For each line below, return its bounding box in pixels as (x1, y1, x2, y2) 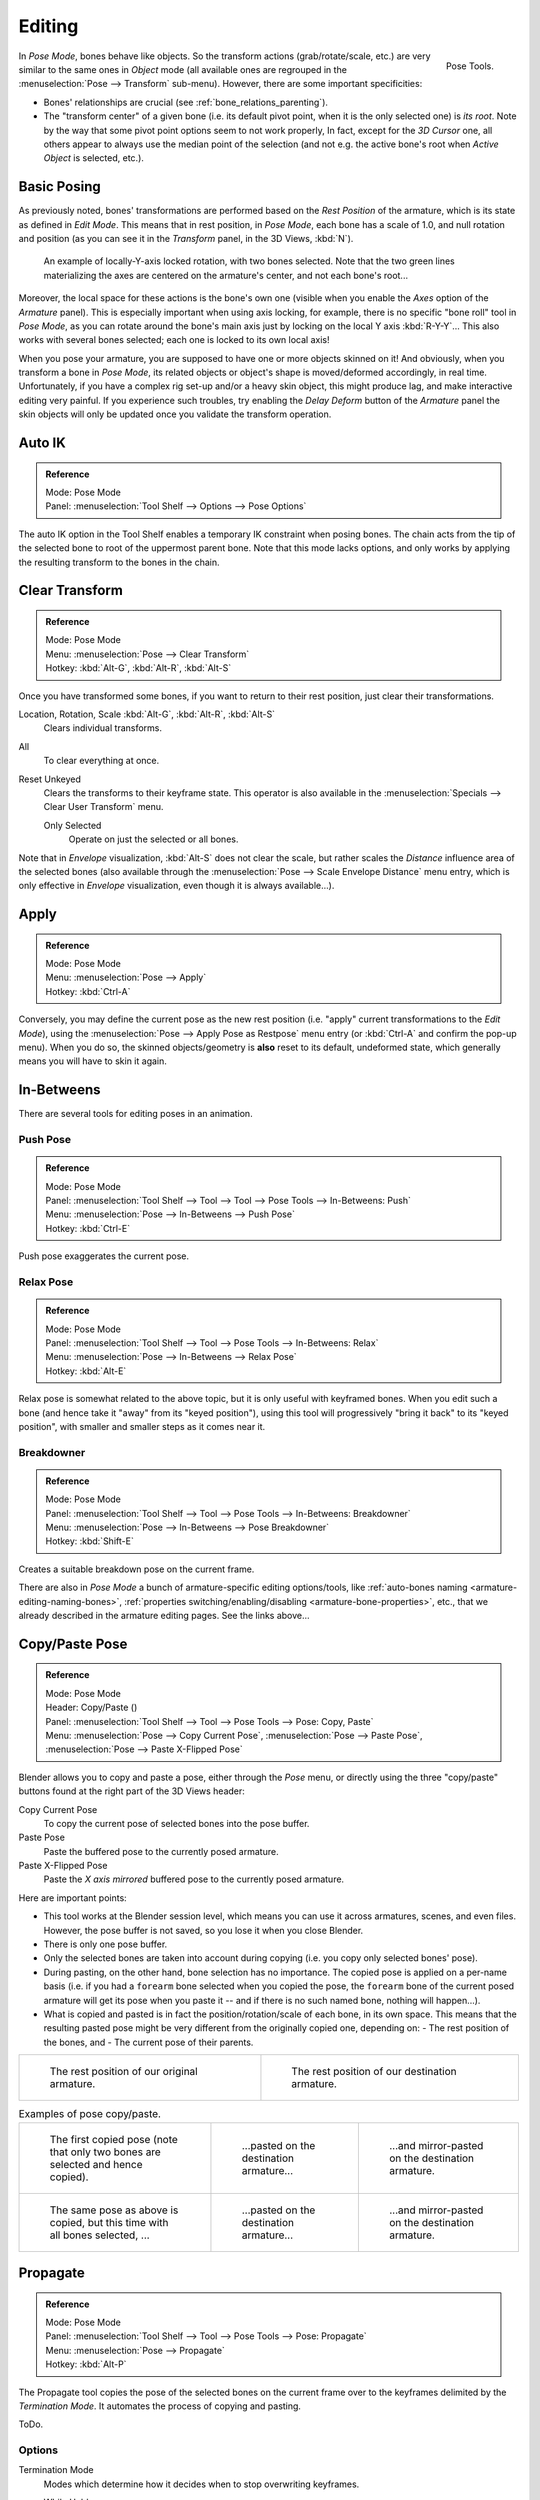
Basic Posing (18, 178, 101, 195)
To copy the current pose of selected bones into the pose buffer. (43, 1817, 310, 1829)
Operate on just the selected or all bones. (68, 833, 239, 845)
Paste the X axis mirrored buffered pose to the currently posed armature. (43, 1873, 345, 1885)
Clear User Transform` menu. (43, 801, 164, 813)
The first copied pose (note (49, 2132, 179, 2146)
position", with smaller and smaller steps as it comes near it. (18, 1420, 266, 1432)
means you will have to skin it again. (18, 1055, 167, 1067)
